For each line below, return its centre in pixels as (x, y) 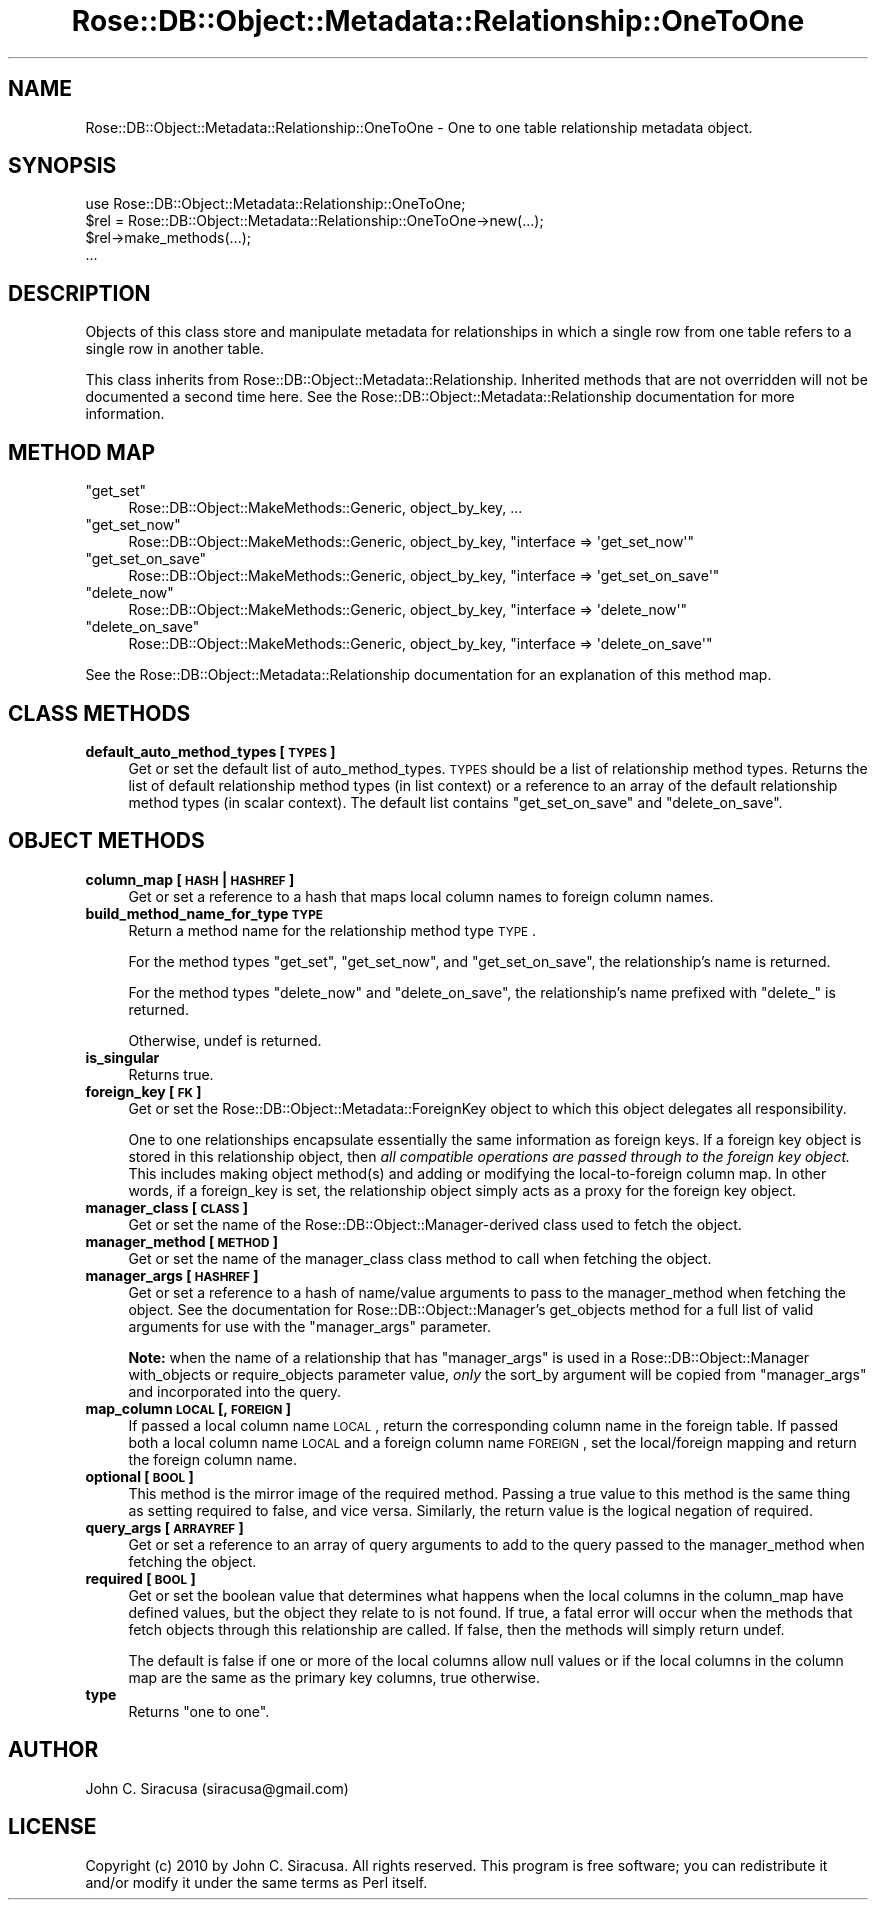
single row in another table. (175, 349)
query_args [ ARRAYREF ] (164, 1527)
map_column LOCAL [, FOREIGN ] (188, 1408)
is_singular (122, 1057)
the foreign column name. (213, 1459)
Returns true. (171, 1074)
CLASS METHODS (99, 713)
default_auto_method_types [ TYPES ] (210, 751)
